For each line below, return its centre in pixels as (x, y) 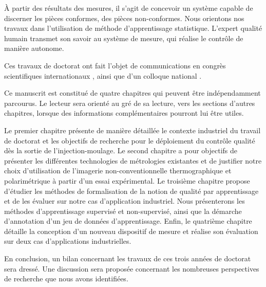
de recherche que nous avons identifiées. (66, 279)
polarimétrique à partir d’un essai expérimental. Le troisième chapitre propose (127, 180)
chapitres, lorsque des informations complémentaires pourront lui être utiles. (124, 113)
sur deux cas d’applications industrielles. (68, 241)
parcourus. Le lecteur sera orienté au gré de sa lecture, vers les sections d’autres (130, 103)
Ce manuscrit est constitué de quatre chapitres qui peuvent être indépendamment (132, 93)
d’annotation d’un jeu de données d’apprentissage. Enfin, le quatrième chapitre (128, 221)
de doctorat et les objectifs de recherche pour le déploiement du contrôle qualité (130, 140)
